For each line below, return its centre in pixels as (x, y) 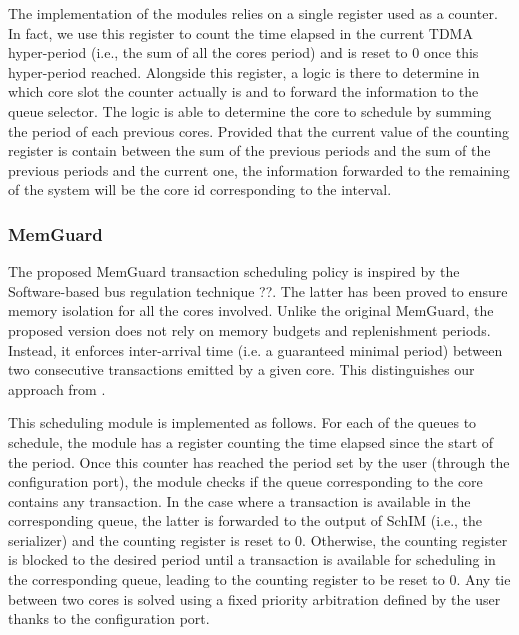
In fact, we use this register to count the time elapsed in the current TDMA (240, 32)
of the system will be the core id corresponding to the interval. (200, 189)
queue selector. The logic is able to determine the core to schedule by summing (250, 110)
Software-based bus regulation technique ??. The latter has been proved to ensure (258, 290)
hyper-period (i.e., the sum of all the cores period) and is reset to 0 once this (243, 52)
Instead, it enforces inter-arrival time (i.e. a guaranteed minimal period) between (255, 349)
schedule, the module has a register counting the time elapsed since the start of (251, 441)
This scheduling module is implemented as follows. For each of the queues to (242, 422)
